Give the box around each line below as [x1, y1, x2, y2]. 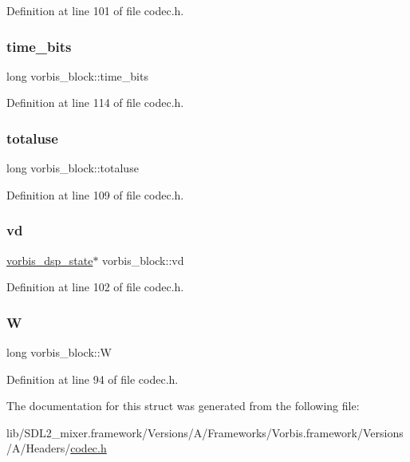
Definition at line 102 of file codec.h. [6, 278, 184, 295]
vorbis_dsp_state [6, 251, 93, 268]
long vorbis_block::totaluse [6, 160, 139, 176]
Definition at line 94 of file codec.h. [6, 370, 179, 387]
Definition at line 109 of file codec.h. [6, 186, 184, 203]
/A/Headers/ [6, 440, 71, 456]
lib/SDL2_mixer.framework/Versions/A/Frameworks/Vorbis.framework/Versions [6, 424, 404, 440]
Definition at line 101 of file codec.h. [6, 2, 184, 18]
